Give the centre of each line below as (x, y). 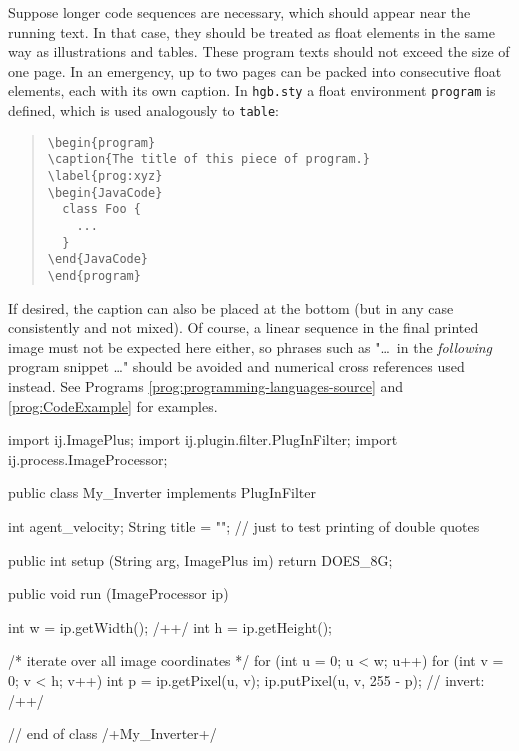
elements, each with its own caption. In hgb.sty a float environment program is (252, 90)
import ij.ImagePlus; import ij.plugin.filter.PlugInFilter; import (203, 439)
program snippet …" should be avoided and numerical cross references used (236, 366)
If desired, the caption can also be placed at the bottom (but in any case (231, 307)
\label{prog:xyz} (105, 176)
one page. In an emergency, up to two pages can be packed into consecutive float (255, 70)
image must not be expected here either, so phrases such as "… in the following (250, 346)
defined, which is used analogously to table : (143, 110)
